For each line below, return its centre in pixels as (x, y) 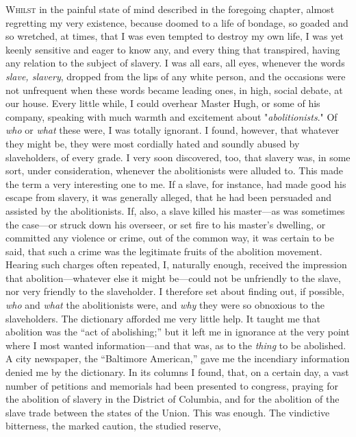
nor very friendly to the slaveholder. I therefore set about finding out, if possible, (175, 291)
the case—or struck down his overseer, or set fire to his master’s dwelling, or (166, 224)
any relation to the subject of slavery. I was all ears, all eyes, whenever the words (175, 63)
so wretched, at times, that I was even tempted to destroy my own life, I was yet (175, 36)
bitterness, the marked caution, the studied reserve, (113, 426)
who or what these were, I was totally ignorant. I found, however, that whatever (173, 130)
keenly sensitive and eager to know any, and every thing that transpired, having (173, 49)
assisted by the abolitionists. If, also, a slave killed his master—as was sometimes (175, 210)
